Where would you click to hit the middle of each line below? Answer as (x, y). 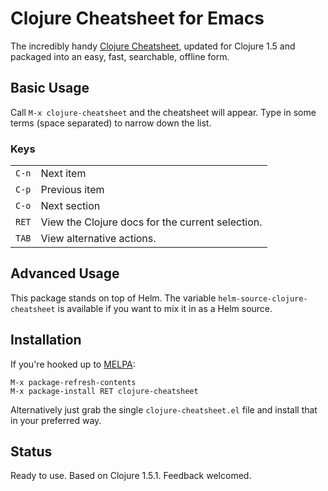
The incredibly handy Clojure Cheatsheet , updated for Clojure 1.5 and (153, 46)
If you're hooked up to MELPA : (73, 364)
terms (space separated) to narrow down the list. (111, 123)
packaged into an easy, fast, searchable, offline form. (120, 56)
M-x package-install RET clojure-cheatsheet (104, 391)
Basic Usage (50, 88)
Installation (46, 340)
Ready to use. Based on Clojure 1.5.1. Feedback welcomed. (131, 476)
